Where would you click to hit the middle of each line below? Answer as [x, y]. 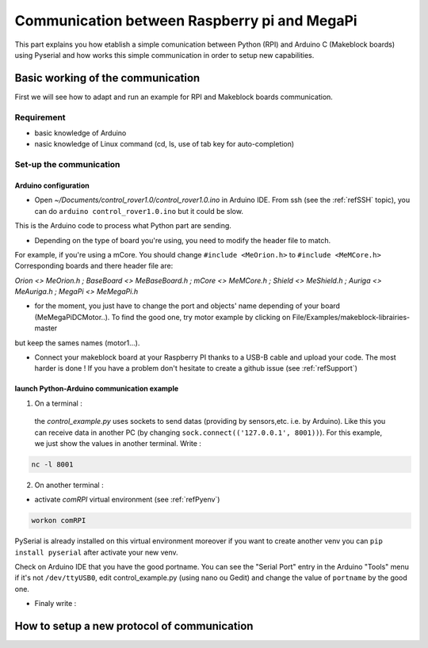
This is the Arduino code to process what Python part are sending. [123, 226]
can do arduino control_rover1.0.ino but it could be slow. [139, 211]
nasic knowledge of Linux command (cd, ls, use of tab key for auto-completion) [164, 144]
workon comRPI [59, 520]
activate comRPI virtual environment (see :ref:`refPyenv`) [127, 500]
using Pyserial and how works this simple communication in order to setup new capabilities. [164, 55]
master [46, 328]
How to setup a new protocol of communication [134, 626]
